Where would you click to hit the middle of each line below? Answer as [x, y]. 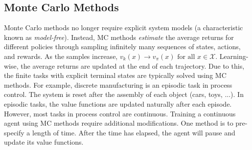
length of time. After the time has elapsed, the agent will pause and [134, 132]
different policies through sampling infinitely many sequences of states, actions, [122, 47]
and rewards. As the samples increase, [61, 56]
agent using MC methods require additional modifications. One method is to [119, 123]
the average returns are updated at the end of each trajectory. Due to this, [133, 66]
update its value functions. [44, 142]
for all [186, 57]
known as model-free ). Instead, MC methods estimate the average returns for [119, 37]
